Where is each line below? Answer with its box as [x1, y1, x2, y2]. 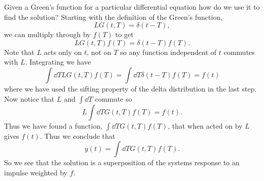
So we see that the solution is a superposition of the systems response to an [4, 157, 240, 168]
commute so [95, 93, 132, 104]
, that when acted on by [167, 120, 243, 131]
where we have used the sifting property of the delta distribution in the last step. [4, 83, 257, 94]
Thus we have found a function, [4, 120, 103, 131]
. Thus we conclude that [40, 130, 115, 141]
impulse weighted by [4, 167, 68, 177]
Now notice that [4, 93, 54, 104]
